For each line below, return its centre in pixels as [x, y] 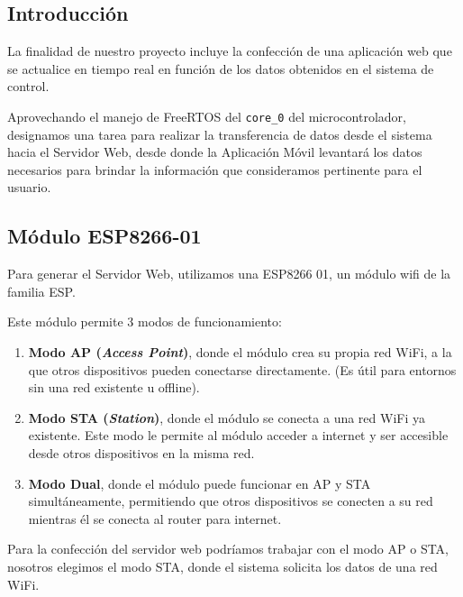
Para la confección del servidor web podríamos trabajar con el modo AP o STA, [228, 549]
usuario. [29, 187]
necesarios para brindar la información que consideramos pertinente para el [215, 169]
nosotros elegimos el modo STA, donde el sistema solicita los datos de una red [222, 566]
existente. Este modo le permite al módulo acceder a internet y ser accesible [238, 435]
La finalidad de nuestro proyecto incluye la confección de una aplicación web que [230, 51]
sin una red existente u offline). [114, 387]
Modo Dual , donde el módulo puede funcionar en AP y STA [200, 483]
